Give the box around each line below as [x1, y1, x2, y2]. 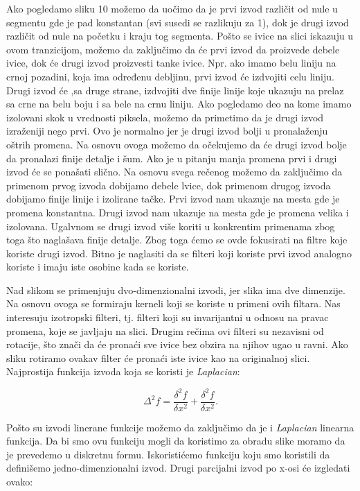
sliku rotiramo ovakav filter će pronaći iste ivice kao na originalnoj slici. [6, 350, 310, 365]
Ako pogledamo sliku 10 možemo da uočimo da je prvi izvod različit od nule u [6, 1, 338, 15]
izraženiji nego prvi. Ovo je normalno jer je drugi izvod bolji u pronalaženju [6, 123, 328, 138]
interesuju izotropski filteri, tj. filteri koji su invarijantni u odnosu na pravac [6, 310, 329, 325]
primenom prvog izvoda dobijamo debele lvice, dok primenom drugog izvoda [6, 178, 331, 192]
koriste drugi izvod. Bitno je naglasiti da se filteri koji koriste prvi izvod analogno [6, 245, 352, 260]
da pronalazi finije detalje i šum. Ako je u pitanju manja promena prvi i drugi [6, 150, 337, 165]
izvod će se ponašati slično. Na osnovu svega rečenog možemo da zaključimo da [6, 164, 343, 179]
